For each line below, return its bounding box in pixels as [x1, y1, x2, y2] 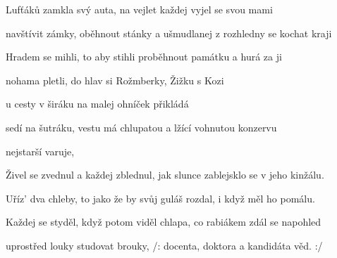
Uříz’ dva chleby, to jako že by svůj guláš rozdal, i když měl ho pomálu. [6, 191, 315, 205]
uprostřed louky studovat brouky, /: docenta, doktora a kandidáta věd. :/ [6, 238, 323, 252]
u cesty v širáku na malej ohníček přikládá [6, 96, 189, 111]
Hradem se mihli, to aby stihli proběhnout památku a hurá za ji [6, 49, 282, 64]
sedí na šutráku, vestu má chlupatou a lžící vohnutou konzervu [6, 120, 277, 134]
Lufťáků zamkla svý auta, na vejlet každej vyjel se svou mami [6, 2, 273, 16]
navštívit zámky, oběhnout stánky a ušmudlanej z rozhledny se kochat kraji [6, 25, 332, 40]
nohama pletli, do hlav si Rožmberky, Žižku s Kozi [6, 72, 224, 87]
